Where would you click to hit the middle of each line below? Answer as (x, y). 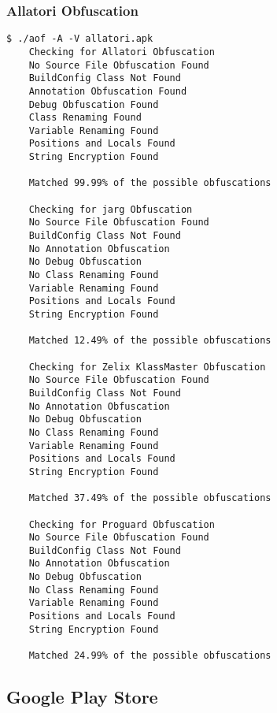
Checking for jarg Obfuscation (111, 209)
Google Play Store (82, 697)
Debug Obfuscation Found (94, 104)
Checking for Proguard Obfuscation (122, 524)
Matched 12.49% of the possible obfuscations (150, 341)
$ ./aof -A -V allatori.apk (80, 39)
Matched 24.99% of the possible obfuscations (150, 656)
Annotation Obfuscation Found (108, 91)
